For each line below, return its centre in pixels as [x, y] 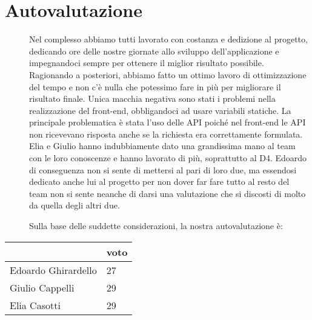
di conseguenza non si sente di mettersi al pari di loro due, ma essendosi [163, 169]
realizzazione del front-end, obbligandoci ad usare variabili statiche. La [160, 110]
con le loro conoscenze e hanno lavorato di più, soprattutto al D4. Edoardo [168, 158]
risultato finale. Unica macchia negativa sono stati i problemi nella [152, 98]
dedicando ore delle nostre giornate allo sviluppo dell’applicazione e [154, 51]
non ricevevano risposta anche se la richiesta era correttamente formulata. [166, 134]
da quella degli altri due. [75, 205]
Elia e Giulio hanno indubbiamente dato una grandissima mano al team [162, 146]
